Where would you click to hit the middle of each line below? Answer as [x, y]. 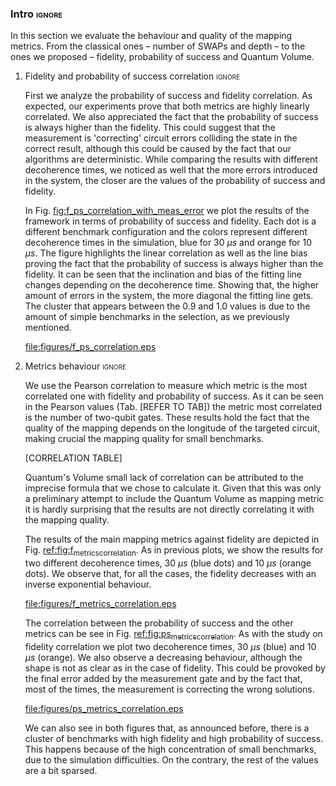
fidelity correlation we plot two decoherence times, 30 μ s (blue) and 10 [170, 646]
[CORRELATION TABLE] [73, 458]
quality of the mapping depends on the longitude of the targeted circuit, [172, 428]
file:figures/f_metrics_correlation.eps [100, 604]
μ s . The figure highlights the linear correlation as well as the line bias [166, 253]
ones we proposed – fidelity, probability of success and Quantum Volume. [162, 57]
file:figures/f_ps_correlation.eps [90, 347]
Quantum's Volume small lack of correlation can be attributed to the [164, 478]
